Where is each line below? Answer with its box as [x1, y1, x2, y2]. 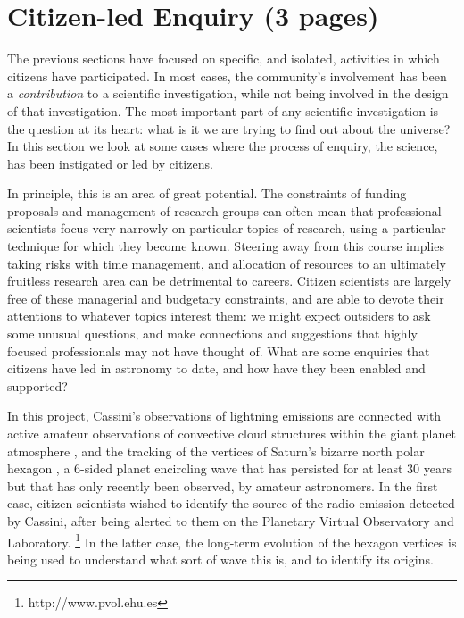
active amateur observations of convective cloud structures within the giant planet [7, 424, 456, 442]
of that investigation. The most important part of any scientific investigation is [7, 101, 439, 120]
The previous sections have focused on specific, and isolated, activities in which [7, 49, 440, 68]
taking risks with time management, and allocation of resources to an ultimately [7, 254, 446, 272]
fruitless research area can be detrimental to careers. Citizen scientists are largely [7, 271, 452, 290]
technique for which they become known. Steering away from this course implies [7, 237, 444, 255]
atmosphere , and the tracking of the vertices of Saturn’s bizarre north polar [7, 441, 425, 460]
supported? [7, 376, 68, 395]
